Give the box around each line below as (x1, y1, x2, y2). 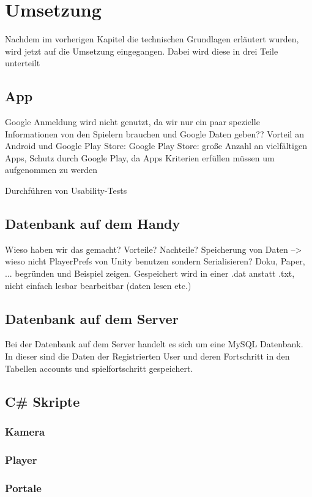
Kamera (5, 423, 45, 439)
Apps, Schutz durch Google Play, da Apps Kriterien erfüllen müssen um (5, 151, 275, 164)
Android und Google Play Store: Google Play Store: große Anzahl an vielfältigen (5, 139, 307, 152)
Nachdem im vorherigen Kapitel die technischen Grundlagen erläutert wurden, (5, 33, 299, 45)
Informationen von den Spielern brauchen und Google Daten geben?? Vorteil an (5, 127, 304, 140)
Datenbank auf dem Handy (5, 214, 180, 233)
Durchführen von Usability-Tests (5, 184, 127, 197)
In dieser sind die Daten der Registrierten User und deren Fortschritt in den (5, 350, 290, 363)
